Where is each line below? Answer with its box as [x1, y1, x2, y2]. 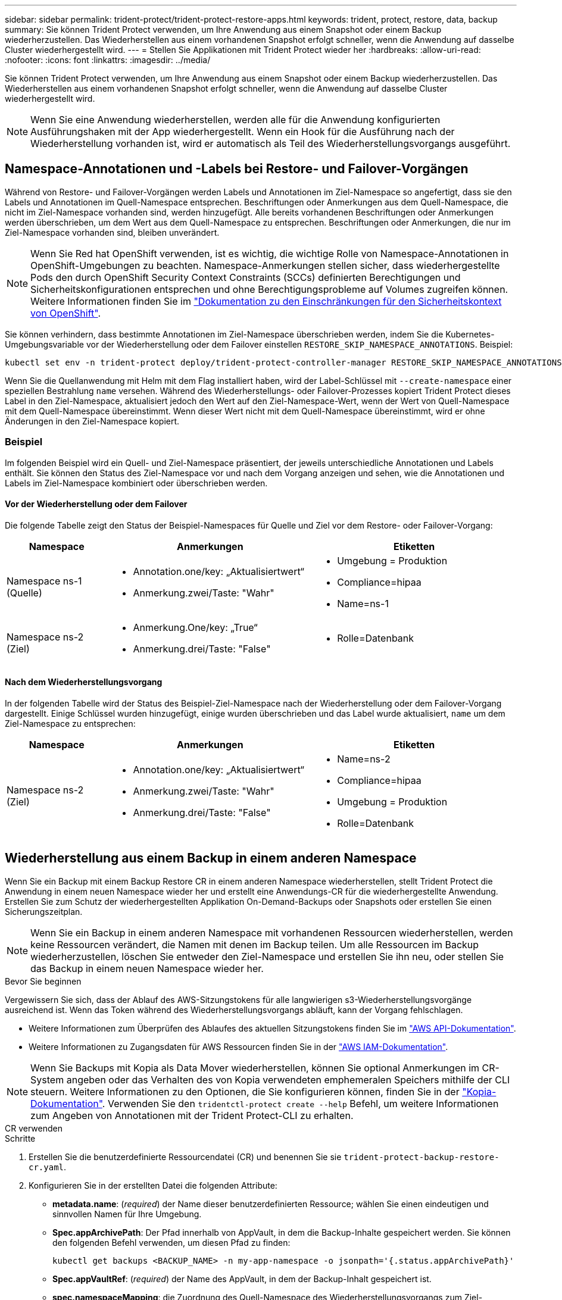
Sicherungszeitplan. [5, 906, 83, 917]
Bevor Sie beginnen [5, 976, 82, 986]
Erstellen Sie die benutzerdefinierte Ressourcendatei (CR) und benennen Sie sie [29, 1151, 342, 1162]
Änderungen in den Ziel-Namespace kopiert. [5, 415, 180, 426]
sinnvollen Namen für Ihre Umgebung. [52, 1208, 202, 1219]
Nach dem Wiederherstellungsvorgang [5, 677, 163, 687]
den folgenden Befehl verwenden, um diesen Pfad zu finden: [52, 1237, 291, 1248]
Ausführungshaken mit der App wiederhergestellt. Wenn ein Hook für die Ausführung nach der [30, 126, 455, 137]
